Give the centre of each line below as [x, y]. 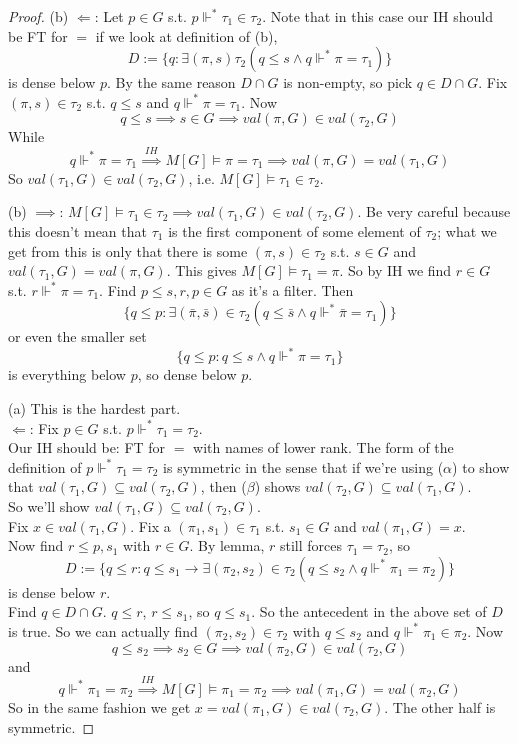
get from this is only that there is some [128, 250]
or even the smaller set [77, 336]
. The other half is [440, 706]
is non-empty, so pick [348, 82]
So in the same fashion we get [99, 706]
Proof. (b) [38, 16]
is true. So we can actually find [103, 630]
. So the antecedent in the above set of [369, 611]
